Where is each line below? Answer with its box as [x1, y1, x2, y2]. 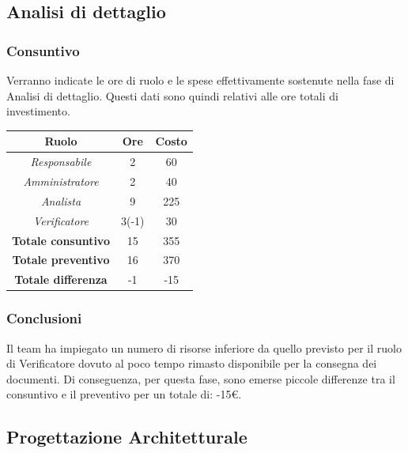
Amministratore [23, 172, 99, 189]
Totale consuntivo [12, 232, 110, 248]
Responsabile [30, 153, 92, 170]
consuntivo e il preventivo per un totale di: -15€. [6, 386, 242, 402]
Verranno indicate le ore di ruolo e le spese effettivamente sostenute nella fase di [6, 72, 395, 88]
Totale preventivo [12, 251, 110, 268]
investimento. [6, 103, 70, 119]
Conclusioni [6, 308, 82, 328]
